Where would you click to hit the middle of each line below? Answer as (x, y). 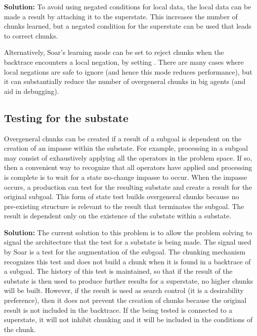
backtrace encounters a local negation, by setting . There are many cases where (124, 62)
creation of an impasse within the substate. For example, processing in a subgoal (126, 148)
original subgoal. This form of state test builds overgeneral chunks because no (122, 196)
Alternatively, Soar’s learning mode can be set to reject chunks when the (114, 52)
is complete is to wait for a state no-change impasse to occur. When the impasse (126, 177)
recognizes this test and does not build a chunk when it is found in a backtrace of (128, 261)
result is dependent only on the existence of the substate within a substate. (118, 216)
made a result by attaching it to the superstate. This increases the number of (121, 16)
